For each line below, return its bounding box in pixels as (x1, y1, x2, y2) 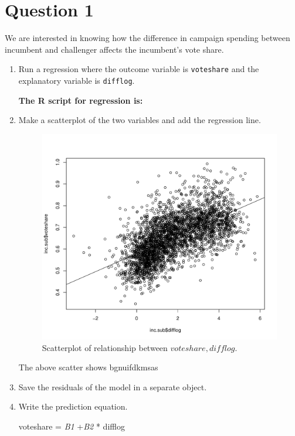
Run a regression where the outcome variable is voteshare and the (18, 63, 259, 75)
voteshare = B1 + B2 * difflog (18, 420, 125, 432)
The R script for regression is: (18, 94, 143, 106)
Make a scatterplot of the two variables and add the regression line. (18, 114, 261, 126)
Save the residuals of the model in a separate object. (18, 380, 207, 393)
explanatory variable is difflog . (18, 74, 135, 86)
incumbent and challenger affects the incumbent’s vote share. (5, 43, 224, 55)
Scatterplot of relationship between (42, 341, 168, 353)
